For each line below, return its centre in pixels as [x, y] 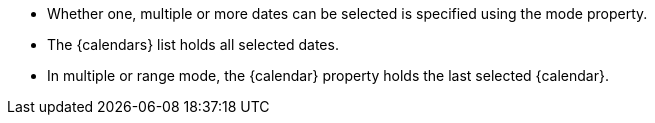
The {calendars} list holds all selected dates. [193, 44]
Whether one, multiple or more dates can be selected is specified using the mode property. [347, 13]
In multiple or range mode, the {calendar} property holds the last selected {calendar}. [328, 75]
